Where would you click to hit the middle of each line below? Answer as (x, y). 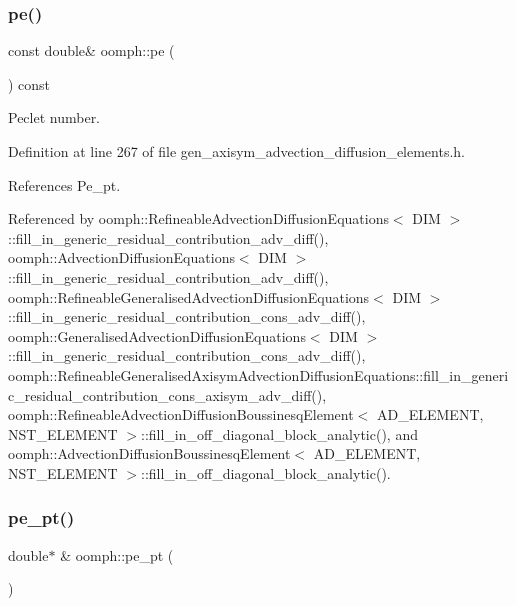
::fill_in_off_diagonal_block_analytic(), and (279, 433)
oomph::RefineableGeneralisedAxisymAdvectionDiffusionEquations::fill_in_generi (258, 374)
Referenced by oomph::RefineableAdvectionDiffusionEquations (198, 218)
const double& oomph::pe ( (91, 50)
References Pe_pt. (64, 184)
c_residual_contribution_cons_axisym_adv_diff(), (167, 394)
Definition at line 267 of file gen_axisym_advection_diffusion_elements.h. (237, 151)
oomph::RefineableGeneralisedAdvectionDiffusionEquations (189, 296)
